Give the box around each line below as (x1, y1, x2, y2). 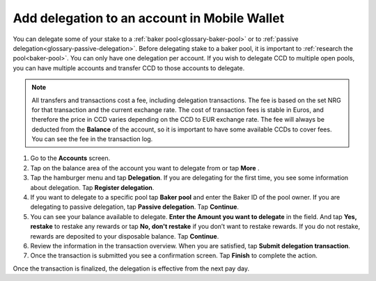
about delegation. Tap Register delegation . (30, 183, 155, 191)
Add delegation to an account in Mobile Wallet (13, 10, 285, 26)
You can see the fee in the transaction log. (31, 135, 153, 143)
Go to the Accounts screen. (30, 154, 111, 163)
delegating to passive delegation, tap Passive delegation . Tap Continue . (30, 202, 240, 211)
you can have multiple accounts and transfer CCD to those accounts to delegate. (13, 63, 245, 72)
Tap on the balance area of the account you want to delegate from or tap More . (30, 163, 260, 172)
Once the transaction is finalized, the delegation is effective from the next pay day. (13, 264, 250, 273)
